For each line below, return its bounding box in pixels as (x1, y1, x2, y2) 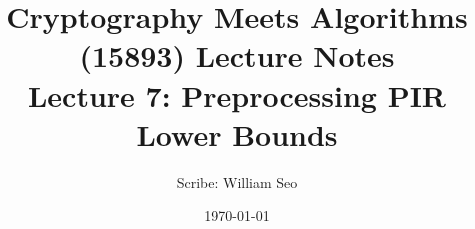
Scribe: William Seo (176, 171, 298, 192)
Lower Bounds (136, 113, 338, 154)
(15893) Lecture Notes (79, 35, 395, 76)
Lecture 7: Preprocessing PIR (27, 74, 447, 115)
